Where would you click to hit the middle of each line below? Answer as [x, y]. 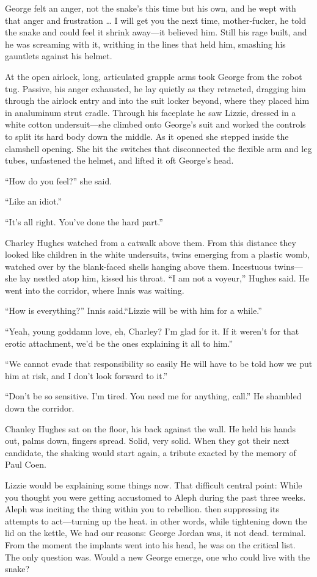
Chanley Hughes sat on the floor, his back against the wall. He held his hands [151, 428]
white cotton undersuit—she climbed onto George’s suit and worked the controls [155, 124]
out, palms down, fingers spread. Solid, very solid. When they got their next [148, 441]
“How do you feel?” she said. [59, 180]
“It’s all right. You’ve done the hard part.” [84, 221]
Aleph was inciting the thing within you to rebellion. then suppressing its [142, 509]
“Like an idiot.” [34, 201]
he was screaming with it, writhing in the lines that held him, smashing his [145, 44]
